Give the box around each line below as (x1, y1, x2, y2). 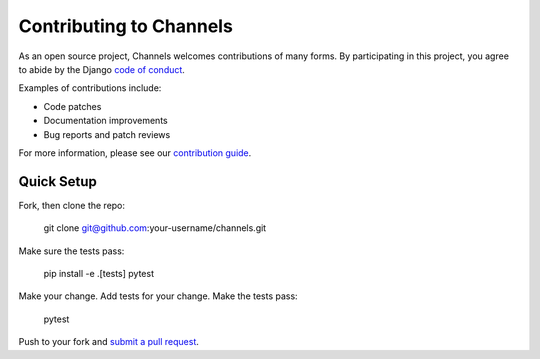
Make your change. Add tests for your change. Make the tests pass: (18, 290, 299, 302)
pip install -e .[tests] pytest (43, 267, 155, 279)
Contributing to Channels (18, 15, 234, 37)
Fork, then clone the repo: (18, 199, 125, 211)
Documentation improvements (43, 115, 169, 127)
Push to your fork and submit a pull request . (18, 336, 200, 348)
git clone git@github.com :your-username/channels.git (43, 222, 267, 234)
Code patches (43, 100, 102, 112)
